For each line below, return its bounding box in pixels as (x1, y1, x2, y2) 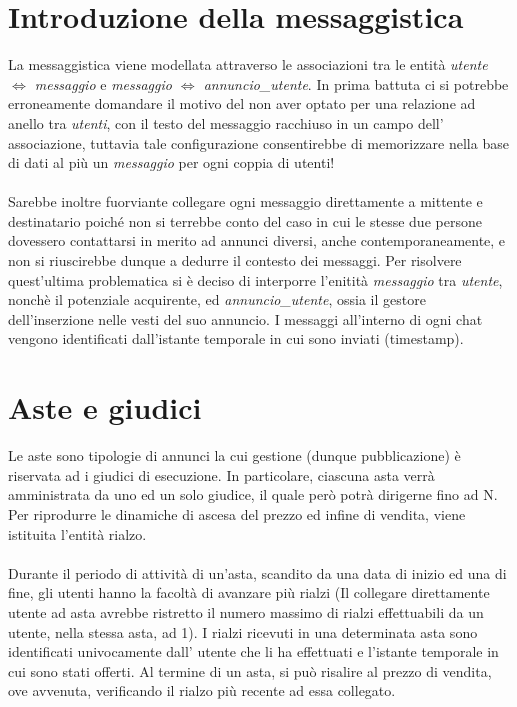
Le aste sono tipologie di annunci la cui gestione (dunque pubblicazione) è (8, 445, 461, 466)
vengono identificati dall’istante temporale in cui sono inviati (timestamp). (8, 328, 464, 349)
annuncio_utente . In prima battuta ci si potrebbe (203, 73, 509, 94)
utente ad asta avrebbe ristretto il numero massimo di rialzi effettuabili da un (8, 601, 484, 622)
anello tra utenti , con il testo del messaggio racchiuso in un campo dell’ (8, 112, 444, 133)
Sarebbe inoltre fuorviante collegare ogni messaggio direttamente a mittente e (8, 191, 483, 212)
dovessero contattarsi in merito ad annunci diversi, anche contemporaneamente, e (8, 230, 506, 251)
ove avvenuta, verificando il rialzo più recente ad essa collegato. (8, 680, 396, 701)
